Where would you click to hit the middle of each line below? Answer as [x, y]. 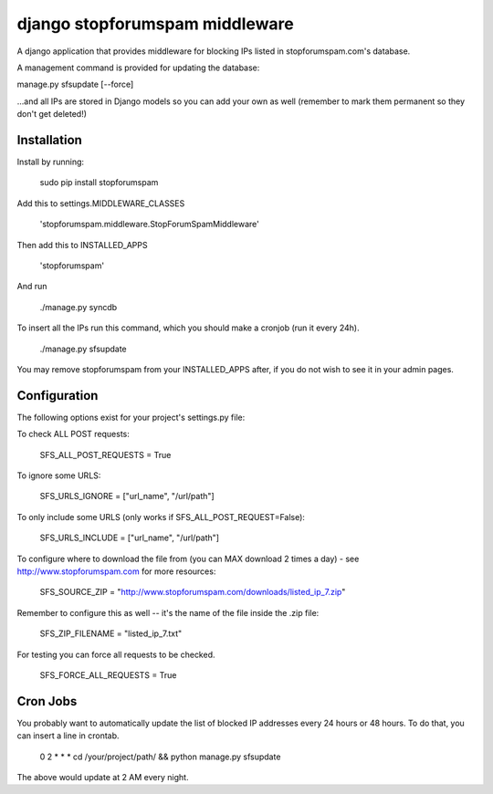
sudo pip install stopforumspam [99, 183]
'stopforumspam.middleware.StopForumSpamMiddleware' [150, 225]
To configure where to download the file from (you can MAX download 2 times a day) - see [188, 559]
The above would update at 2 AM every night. [103, 777]
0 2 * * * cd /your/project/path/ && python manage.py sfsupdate [160, 757]
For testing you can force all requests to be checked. [116, 654]
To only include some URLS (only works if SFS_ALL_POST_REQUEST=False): [161, 517]
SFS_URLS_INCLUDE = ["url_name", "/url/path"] [129, 538]
